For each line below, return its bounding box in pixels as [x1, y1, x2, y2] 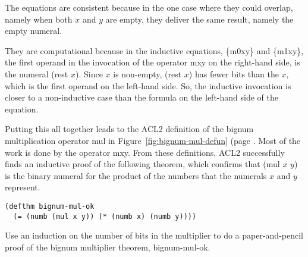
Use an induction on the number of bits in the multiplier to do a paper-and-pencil [5, 229, 303, 242]
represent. [5, 181, 40, 193]
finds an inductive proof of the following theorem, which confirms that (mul [5, 158, 280, 170]
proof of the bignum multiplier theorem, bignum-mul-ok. [5, 240, 210, 253]
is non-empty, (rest [113, 67, 182, 80]
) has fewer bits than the [188, 67, 279, 80]
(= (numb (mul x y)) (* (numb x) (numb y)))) [13, 212, 197, 221]
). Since [76, 67, 103, 80]
